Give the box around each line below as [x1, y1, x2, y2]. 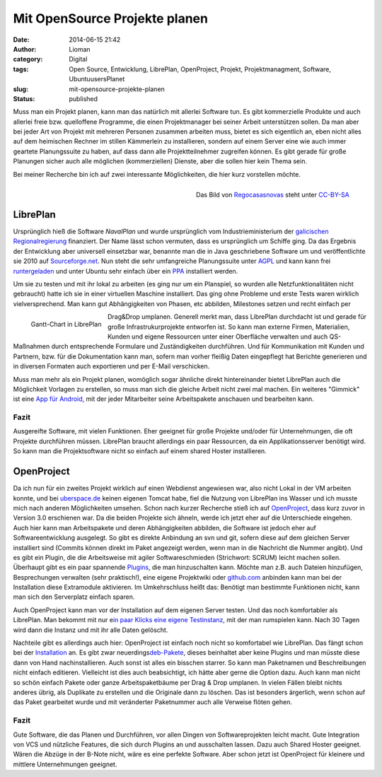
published [69, 94, 98, 103]
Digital [69, 55, 88, 64]
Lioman [69, 45, 91, 53]
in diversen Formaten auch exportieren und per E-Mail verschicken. [13, 362, 210, 370]
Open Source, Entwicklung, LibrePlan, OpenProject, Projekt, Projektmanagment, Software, [69, 64, 332, 74]
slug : [13, 85, 28, 93]
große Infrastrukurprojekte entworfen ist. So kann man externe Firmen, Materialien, [107, 322, 350, 331]
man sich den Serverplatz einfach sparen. [13, 592, 135, 601]
